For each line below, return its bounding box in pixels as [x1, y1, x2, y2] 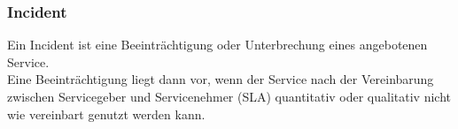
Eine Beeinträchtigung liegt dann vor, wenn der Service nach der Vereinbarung [7, 70, 434, 88]
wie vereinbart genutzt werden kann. [7, 104, 206, 123]
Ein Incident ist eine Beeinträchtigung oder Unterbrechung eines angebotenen [7, 35, 428, 54]
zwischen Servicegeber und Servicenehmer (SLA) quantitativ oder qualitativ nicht [7, 87, 452, 105]
